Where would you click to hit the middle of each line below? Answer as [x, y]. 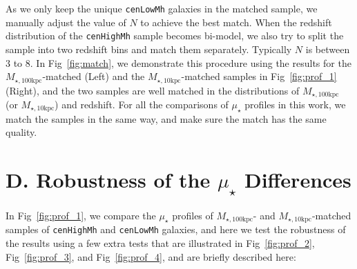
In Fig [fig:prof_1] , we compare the [81, 215]
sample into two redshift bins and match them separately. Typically [149, 49]
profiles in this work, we [295, 104]
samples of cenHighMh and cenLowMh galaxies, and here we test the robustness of [176, 229]
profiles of [193, 215]
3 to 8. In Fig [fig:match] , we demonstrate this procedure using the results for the [178, 62]
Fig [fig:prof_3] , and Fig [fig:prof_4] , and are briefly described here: [151, 256]
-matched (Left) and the [94, 76]
